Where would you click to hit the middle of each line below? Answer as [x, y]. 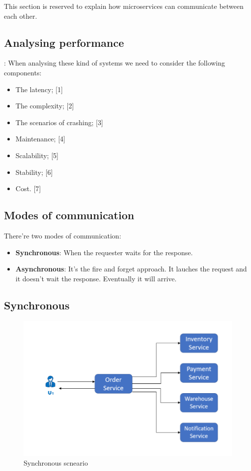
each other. [21, 16]
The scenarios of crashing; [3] [59, 122]
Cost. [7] [28, 188]
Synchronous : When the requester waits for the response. [104, 252]
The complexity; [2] [45, 106]
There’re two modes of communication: [63, 235]
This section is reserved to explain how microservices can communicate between [124, 6]
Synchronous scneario [56, 463]
